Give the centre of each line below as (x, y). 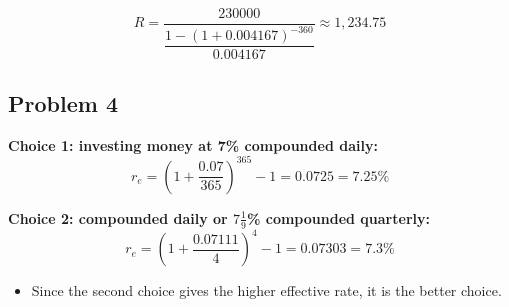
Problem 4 (63, 102)
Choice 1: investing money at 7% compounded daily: (193, 144)
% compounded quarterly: (338, 217)
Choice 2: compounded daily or (118, 217)
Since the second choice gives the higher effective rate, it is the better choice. (266, 290)
